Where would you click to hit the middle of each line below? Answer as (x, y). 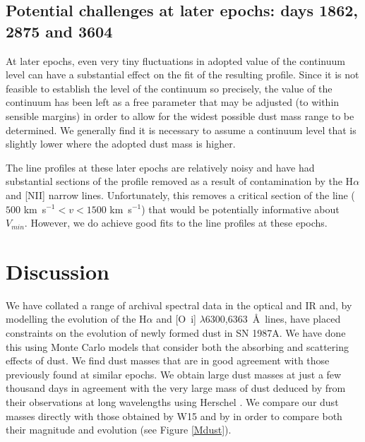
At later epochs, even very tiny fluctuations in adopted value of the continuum (175, 60)
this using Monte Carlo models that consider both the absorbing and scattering (177, 346)
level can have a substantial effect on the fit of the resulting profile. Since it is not (182, 74)
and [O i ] (176, 319)
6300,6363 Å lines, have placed (273, 319)
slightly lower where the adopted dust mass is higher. (121, 144)
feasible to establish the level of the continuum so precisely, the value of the (169, 88)
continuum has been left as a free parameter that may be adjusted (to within (173, 102)
